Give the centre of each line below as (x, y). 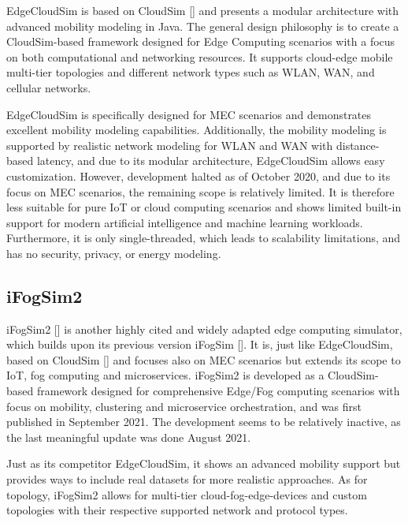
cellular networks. (49, 87)
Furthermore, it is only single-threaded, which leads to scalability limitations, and (204, 238)
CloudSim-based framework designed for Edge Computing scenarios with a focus (201, 41)
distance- (358, 145)
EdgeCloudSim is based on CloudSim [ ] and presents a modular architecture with (203, 10)
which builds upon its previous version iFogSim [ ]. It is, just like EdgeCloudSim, (200, 344)
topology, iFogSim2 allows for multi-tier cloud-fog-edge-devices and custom (187, 494)
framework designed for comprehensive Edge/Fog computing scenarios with (218, 391)
